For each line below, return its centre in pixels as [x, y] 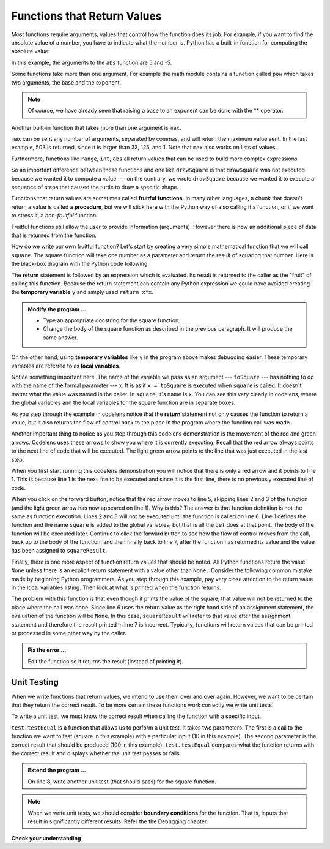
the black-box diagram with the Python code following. [80, 264]
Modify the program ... [57, 309]
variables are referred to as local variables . [66, 366]
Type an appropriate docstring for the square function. [112, 320]
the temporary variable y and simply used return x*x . [82, 292]
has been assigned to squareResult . [59, 551]
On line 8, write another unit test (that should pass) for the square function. [122, 782]
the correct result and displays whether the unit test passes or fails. [96, 753]
